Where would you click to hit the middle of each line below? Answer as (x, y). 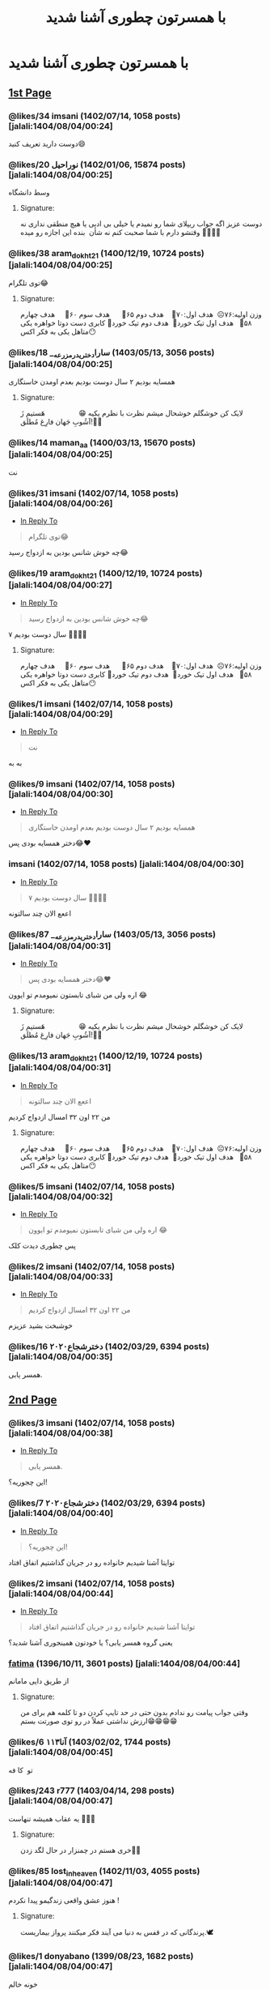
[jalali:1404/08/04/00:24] (61, 126)
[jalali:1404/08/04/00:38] (61, 1432)
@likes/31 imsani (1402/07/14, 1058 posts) (94, 493)
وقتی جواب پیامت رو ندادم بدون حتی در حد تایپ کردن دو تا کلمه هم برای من (134, 1713)
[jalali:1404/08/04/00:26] (61, 503)
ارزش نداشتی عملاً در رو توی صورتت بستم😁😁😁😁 (99, 1721)
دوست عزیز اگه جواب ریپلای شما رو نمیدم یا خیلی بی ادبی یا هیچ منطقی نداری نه (141, 224)
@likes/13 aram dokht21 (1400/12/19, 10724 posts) (105, 1056)
